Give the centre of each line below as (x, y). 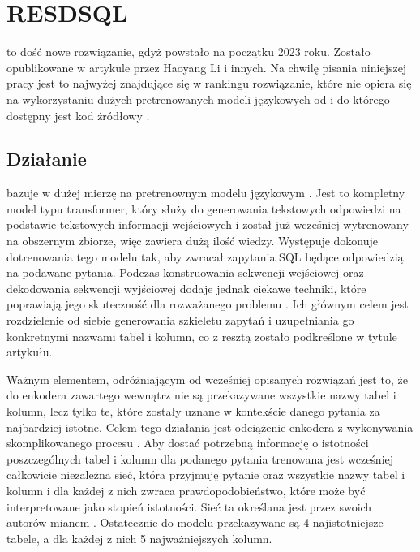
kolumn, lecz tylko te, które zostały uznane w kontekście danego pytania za (193, 411)
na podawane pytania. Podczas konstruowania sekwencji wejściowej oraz (185, 272)
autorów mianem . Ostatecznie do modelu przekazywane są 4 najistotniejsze (195, 522)
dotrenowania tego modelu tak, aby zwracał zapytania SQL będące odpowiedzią (205, 256)
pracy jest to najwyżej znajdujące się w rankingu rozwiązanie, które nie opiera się (209, 83)
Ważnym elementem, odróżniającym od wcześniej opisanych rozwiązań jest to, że (207, 379)
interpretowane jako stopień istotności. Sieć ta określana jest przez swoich (189, 506)
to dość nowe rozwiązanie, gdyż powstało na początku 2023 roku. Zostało (189, 52)
